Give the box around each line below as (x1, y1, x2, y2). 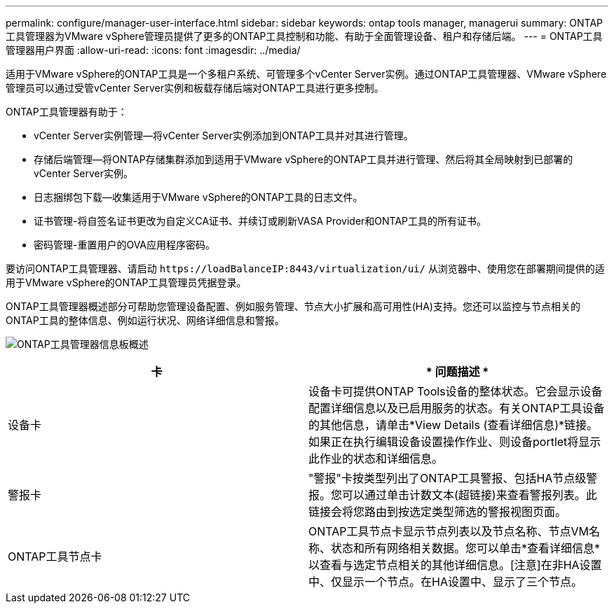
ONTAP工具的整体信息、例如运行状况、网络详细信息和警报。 (6, 314, 285, 326)
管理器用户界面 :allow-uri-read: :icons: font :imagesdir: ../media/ (6, 44, 301, 56)
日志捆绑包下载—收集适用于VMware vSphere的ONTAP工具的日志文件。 (34, 191, 363, 203)
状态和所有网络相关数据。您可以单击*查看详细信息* (331, 541, 601, 555)
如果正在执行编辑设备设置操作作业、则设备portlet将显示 (308, 435, 601, 449)
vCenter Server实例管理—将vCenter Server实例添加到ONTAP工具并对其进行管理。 (34, 129, 414, 141)
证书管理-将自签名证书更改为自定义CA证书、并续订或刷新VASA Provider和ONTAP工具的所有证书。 (34, 215, 487, 227)
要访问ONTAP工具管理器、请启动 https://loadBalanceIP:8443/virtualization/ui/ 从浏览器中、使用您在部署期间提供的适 (6, 262, 605, 274)
